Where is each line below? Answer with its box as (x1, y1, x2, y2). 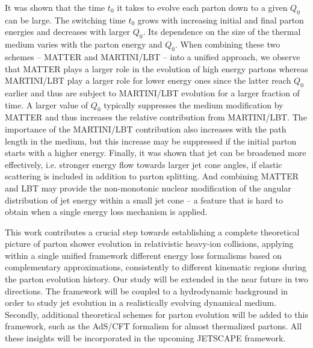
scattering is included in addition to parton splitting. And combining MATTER (5, 170, 299, 182)
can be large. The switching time (5, 13, 126, 26)
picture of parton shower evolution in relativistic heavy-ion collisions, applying (5, 237, 294, 250)
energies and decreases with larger (5, 25, 131, 38)
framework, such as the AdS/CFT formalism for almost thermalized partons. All (5, 320, 302, 332)
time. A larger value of (5, 98, 88, 111)
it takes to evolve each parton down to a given (117, 1, 288, 13)
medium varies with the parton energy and (5, 38, 163, 51)
